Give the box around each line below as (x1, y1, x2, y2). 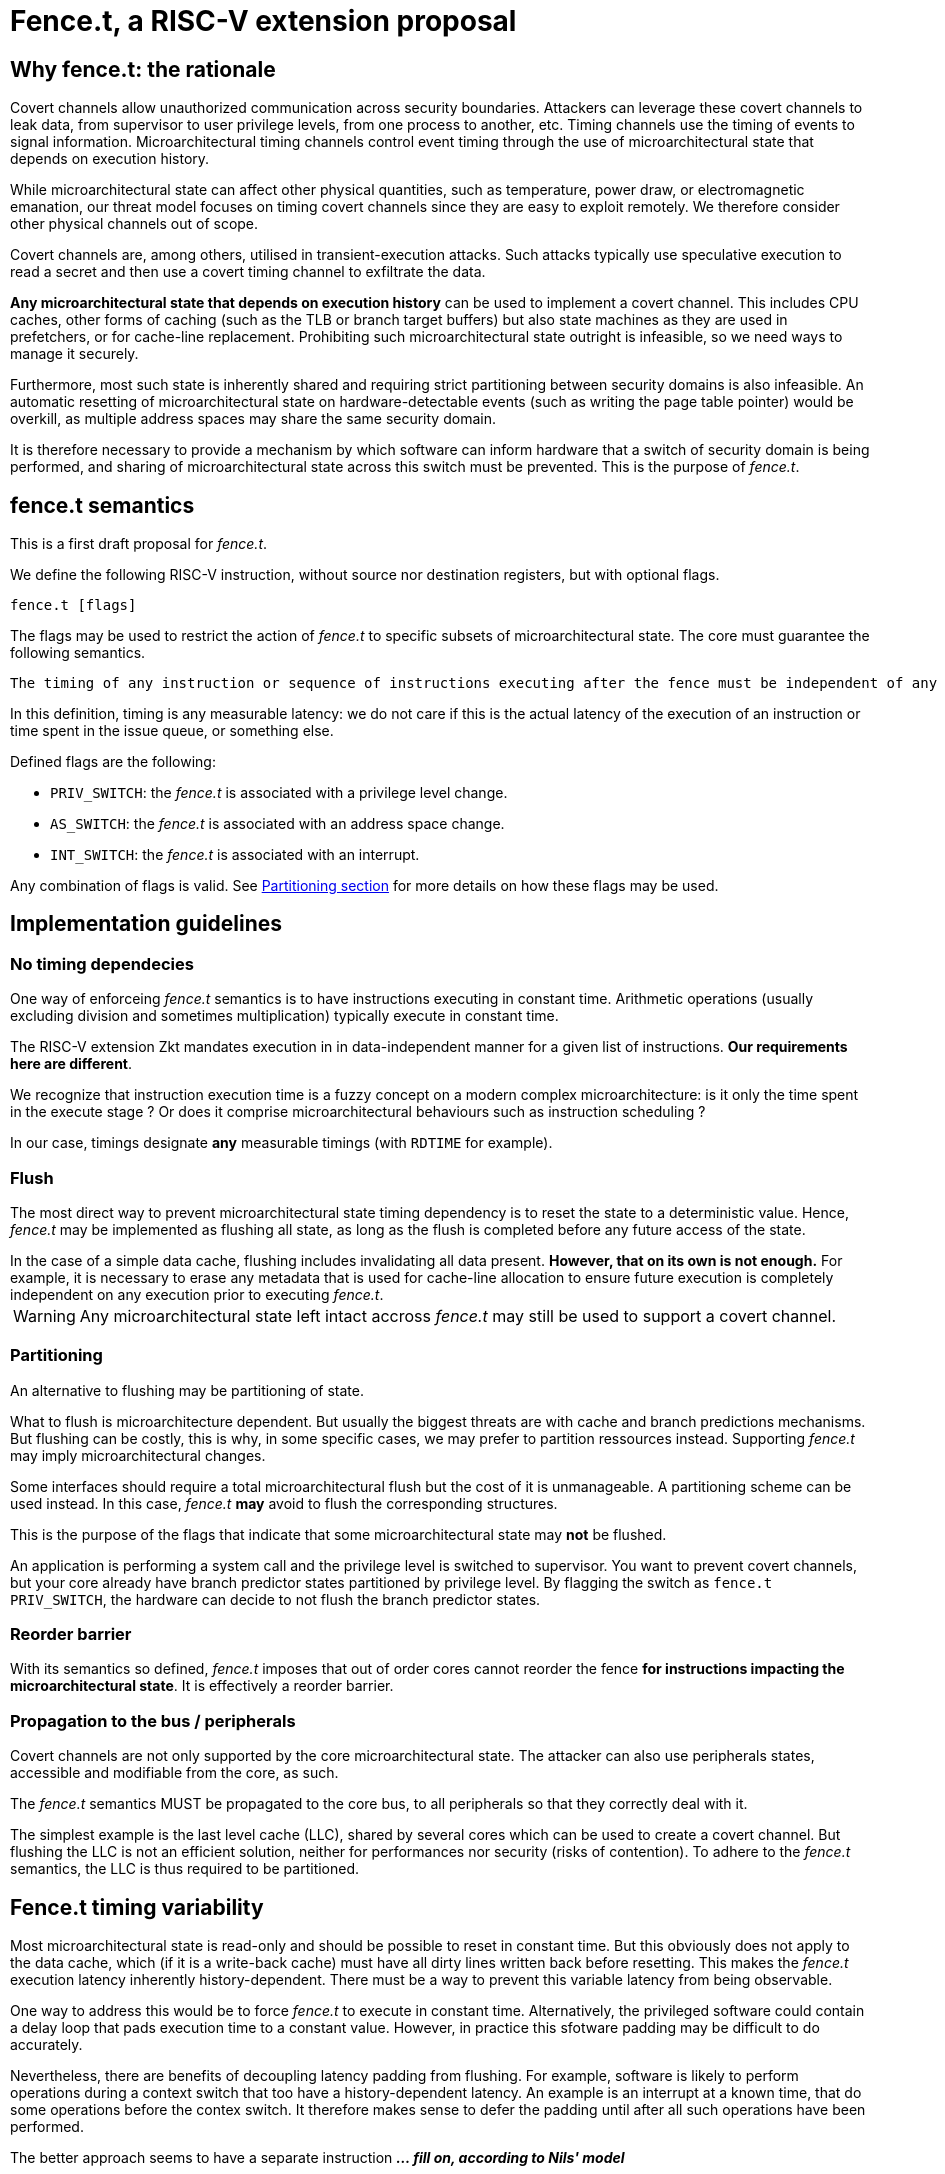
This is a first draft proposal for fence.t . (10, 535, 268, 553)
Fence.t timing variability (10, 1894, 264, 1920)
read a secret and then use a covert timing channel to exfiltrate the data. (10, 263, 486, 281)
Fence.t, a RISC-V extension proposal (10, 4, 517, 38)
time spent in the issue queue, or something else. (10, 722, 334, 740)
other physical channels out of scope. (10, 215, 259, 233)
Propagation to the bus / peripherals (10, 1710, 296, 1731)
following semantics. (10, 644, 146, 662)
